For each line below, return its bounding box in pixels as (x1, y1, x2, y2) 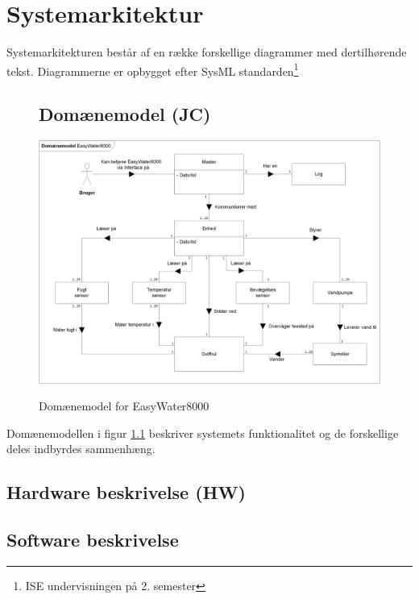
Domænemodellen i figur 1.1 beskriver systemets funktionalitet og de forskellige (6, 424, 399, 441)
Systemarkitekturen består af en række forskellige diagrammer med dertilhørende (6, 44, 407, 60)
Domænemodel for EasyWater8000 (39, 397, 209, 414)
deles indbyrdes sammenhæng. (6, 440, 156, 457)
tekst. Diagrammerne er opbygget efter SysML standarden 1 (6, 60, 299, 79)
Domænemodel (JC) (39, 102, 211, 127)
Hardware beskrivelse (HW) (6, 480, 246, 505)
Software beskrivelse (6, 527, 179, 552)
